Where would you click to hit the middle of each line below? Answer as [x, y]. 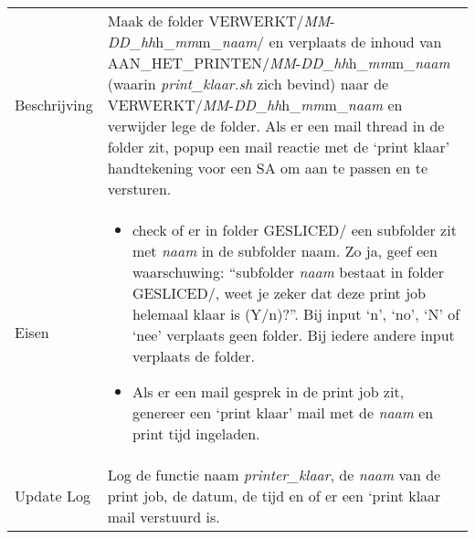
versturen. [139, 189]
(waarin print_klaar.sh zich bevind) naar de [248, 84]
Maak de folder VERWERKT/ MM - [221, 21]
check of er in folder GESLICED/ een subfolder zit [294, 230]
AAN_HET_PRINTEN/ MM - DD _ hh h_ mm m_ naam [279, 63]
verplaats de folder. [193, 356]
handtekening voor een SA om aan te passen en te [268, 168]
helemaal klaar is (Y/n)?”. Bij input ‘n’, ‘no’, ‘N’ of [296, 314]
